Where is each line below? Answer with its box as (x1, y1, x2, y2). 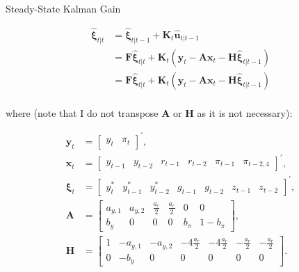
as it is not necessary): (197, 105, 293, 120)
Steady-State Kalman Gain (6, 1, 121, 15)
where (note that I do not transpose (6, 105, 159, 120)
